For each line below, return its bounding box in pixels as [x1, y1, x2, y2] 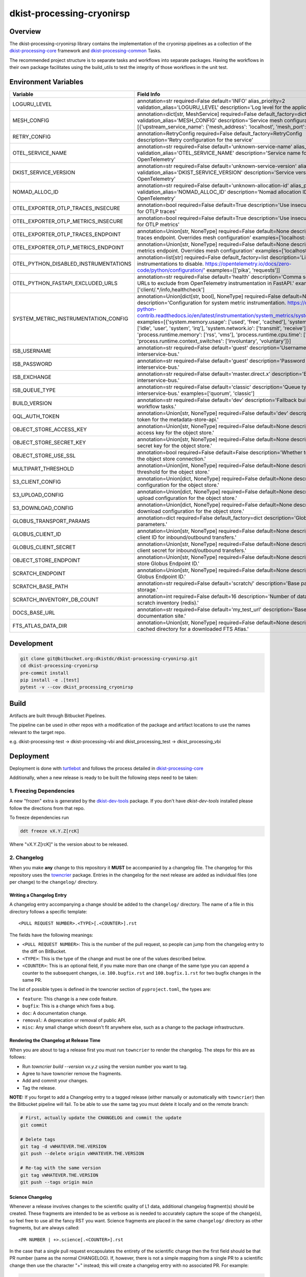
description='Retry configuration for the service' [137, 136, 253, 144]
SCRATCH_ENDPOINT [12, 570, 66, 577]
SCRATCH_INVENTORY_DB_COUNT [12, 596, 99, 603]
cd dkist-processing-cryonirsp [20, 663, 99, 669]
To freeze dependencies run [9, 815, 69, 821]
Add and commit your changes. [22, 1078, 89, 1084]
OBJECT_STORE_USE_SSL [12, 452, 76, 459]
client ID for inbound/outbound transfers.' [137, 534, 237, 541]
